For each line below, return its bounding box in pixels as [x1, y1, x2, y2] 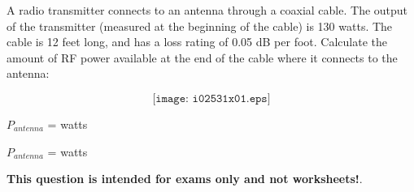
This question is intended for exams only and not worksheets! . [7, 170, 363, 187]
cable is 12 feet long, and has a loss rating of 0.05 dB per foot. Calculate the [7, 33, 388, 50]
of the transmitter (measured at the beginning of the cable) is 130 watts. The [7, 17, 393, 34]
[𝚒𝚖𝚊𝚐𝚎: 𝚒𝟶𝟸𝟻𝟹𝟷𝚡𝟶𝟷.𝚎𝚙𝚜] [152, 92, 271, 105]
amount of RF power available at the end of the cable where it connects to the [7, 49, 398, 66]
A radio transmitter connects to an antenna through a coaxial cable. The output [7, 2, 408, 18]
